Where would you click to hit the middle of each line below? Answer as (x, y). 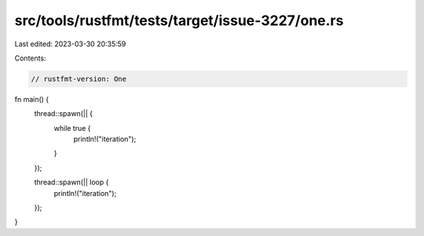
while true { (72, 128)
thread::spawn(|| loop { (71, 182)
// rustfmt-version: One (79, 79)
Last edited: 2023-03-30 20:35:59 (70, 44)
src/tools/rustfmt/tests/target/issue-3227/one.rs (179, 20)
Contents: (30, 58)
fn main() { (32, 99)
